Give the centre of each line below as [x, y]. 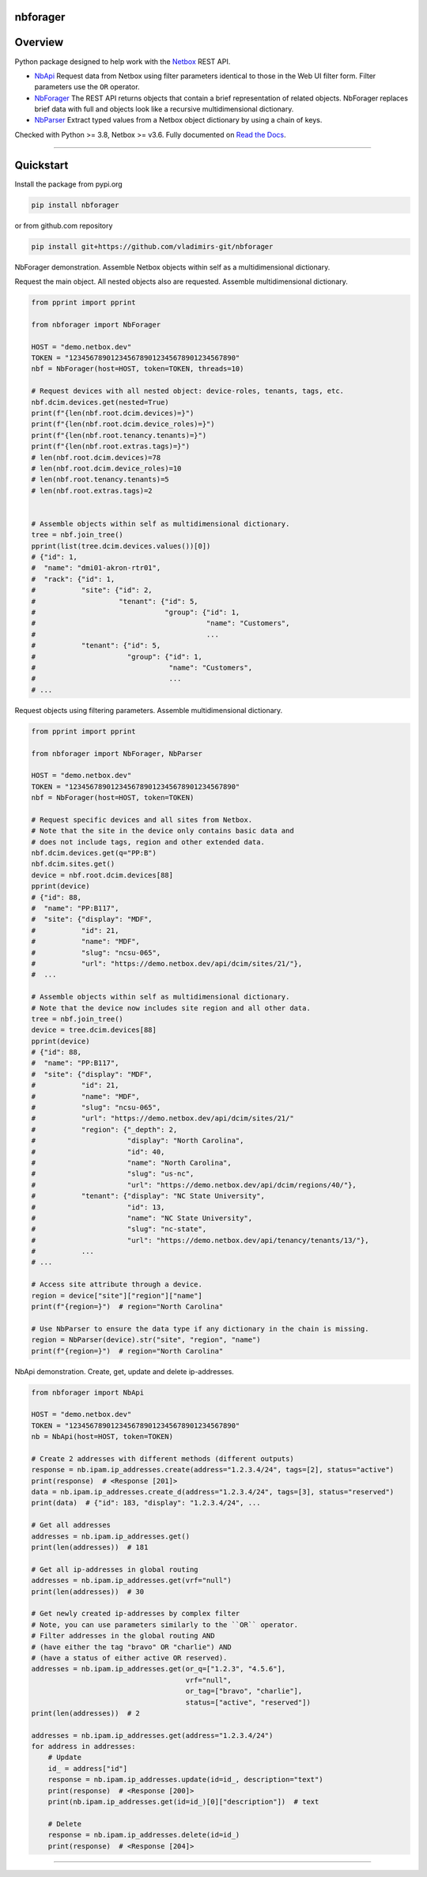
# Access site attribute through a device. [117, 1284]
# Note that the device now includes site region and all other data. [171, 1008]
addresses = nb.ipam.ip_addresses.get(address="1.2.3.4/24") [152, 1735]
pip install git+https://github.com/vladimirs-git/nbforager [152, 246]
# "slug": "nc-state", [119, 1229]
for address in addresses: [83, 1747]
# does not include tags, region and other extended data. [148, 842]
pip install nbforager [75, 205]
